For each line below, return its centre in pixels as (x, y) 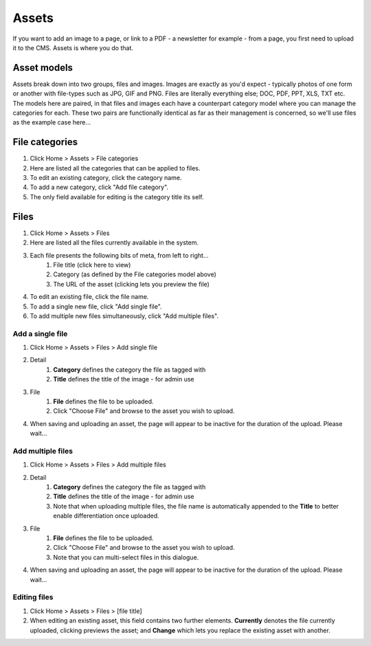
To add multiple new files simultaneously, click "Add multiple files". (124, 315)
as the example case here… (52, 122)
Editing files (33, 597)
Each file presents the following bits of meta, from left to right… (119, 255)
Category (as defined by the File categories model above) (135, 274)
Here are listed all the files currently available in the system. (114, 243)
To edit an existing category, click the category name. (106, 178)
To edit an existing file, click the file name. (89, 297)
